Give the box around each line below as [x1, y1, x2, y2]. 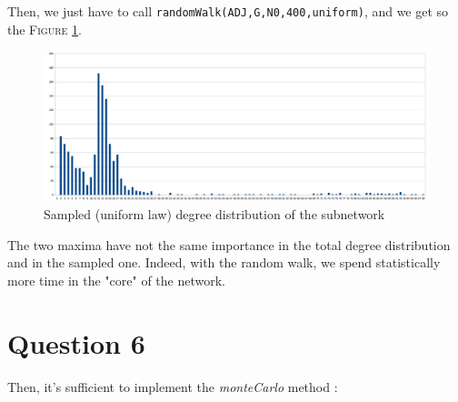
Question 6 [7, 324, 145, 361]
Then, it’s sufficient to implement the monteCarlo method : [7, 377, 338, 396]
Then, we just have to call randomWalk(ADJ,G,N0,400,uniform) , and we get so [7, 2, 449, 20]
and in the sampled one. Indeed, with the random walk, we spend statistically [7, 253, 441, 272]
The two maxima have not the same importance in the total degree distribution [7, 235, 451, 254]
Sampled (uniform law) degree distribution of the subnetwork [44, 205, 385, 224]
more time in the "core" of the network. [7, 270, 226, 289]
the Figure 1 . [7, 19, 82, 38]
